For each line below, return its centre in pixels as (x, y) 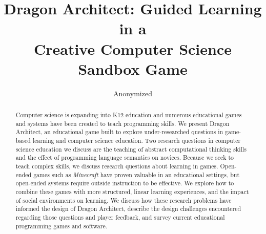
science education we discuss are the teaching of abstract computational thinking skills (131, 149)
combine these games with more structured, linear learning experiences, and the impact (132, 191)
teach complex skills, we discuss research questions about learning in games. (117, 166)
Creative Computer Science (133, 48)
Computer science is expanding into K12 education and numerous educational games (129, 115)
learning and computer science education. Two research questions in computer (137, 141)
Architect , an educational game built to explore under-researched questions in (119, 132)
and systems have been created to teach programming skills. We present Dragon (122, 123)
